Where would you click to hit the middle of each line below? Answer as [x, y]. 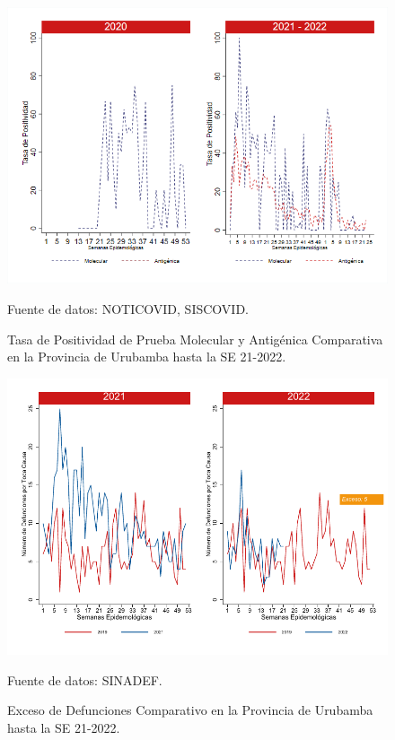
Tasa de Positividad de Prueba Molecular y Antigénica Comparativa [195, 339]
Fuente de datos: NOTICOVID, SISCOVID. [128, 308]
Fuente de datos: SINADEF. [85, 679]
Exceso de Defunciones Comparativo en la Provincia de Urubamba [190, 710]
